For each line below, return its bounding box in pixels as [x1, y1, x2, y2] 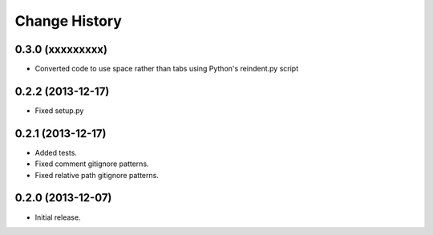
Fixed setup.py [34, 105, 84, 115]
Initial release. [34, 213, 81, 222]
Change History [14, 12, 122, 30]
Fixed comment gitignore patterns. [34, 159, 149, 168]
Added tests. [34, 148, 78, 157]
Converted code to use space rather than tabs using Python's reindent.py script [34, 64, 299, 74]
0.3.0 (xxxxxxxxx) [14, 43, 108, 56]
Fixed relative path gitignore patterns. [34, 170, 160, 180]
